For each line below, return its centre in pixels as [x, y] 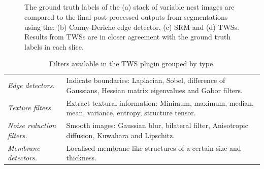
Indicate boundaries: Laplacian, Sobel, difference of [146, 80]
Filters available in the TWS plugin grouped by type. [132, 64]
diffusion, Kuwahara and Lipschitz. [121, 135]
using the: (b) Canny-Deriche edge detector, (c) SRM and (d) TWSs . [132, 27]
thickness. [81, 158]
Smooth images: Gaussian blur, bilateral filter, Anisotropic [157, 125]
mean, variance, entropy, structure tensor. [131, 113]
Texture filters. [30, 108]
